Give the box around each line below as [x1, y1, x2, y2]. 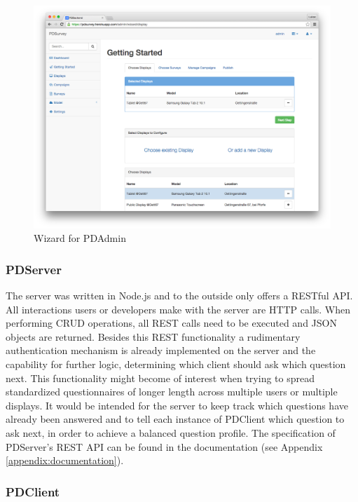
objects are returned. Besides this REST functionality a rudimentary [6, 329, 301, 344]
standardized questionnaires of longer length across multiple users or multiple [6, 384, 338, 399]
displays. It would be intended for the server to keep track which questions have [6, 398, 348, 412]
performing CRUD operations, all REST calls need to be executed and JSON [6, 316, 337, 330]
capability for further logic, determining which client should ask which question [6, 356, 346, 371]
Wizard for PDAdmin [34, 231, 126, 245]
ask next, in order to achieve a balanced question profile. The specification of [6, 425, 336, 440]
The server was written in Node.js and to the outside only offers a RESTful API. [6, 287, 353, 302]
